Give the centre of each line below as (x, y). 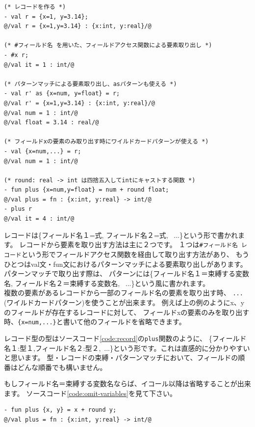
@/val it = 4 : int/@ (39, 219)
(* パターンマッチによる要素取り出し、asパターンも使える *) (90, 84)
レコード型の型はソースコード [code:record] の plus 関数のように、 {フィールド (125, 338)
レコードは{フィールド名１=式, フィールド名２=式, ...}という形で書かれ (121, 235)
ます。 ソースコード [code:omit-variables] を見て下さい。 (90, 393)
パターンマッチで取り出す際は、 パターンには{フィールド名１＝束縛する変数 (127, 273)
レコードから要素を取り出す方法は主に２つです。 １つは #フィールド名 (128, 244)
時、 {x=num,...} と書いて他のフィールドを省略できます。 (95, 322)
